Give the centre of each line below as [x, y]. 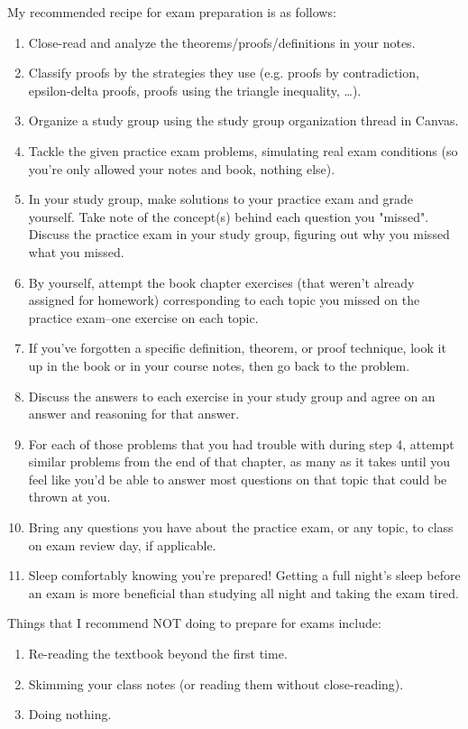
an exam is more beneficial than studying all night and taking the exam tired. [243, 592]
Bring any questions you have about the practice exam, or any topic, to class [241, 527]
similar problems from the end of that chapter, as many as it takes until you [239, 461]
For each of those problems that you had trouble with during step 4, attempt [241, 443]
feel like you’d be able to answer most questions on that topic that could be [238, 479]
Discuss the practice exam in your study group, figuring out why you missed [239, 234]
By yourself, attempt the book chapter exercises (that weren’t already [221, 282]
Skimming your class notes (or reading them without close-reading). [216, 683]
